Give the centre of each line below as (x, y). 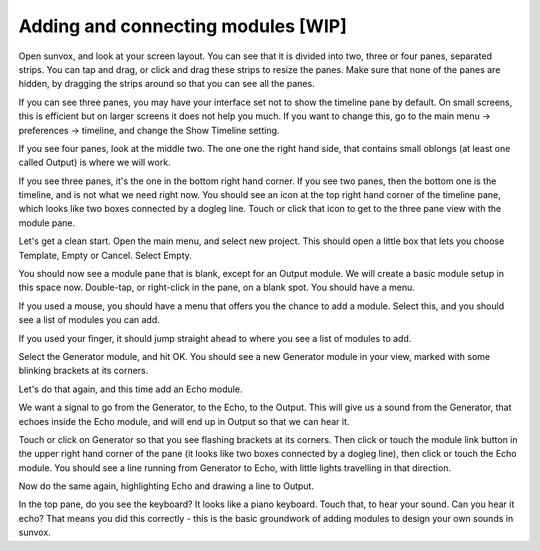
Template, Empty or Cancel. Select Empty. (105, 255)
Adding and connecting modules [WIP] (182, 26)
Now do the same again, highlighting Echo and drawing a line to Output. (166, 486)
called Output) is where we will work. (94, 162)
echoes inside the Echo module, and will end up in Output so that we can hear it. (184, 421)
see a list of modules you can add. (89, 320)
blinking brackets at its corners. (83, 371)
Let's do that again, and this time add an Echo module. (130, 389)
